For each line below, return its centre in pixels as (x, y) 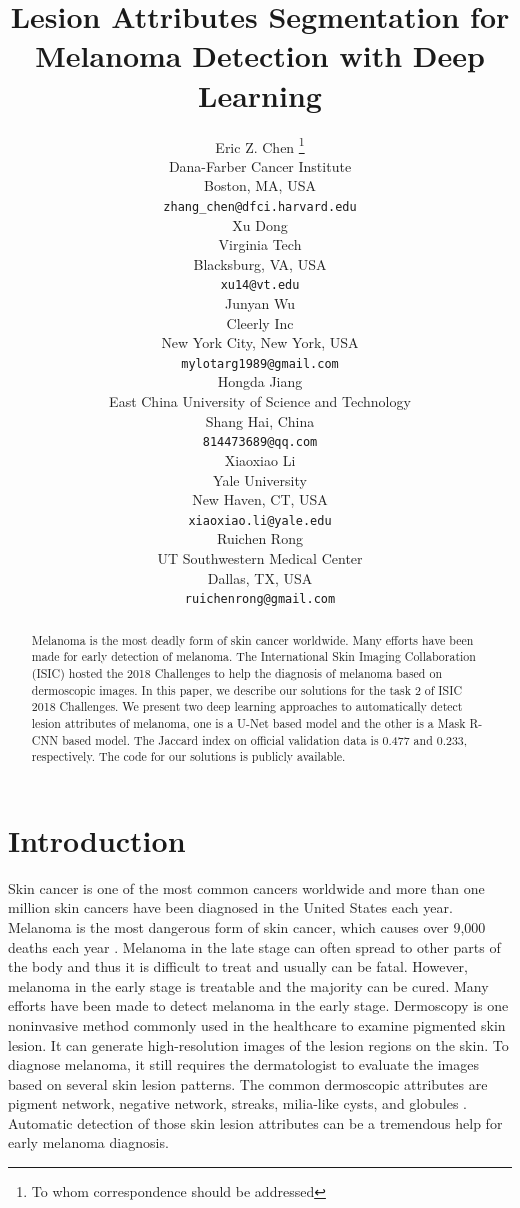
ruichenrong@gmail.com (260, 599)
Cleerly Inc (260, 322)
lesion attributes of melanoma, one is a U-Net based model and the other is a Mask (248, 722)
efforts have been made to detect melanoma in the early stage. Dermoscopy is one (258, 1005)
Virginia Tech (260, 244)
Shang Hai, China (260, 420)
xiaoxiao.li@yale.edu (260, 520)
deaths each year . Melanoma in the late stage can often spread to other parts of (254, 946)
